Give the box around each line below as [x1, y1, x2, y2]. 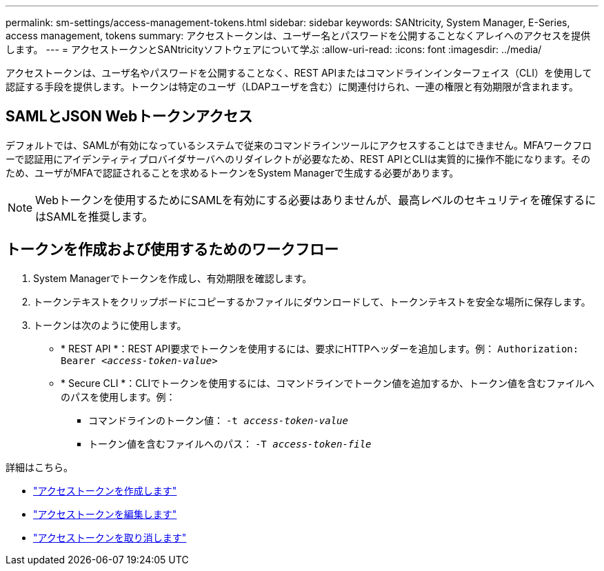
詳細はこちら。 [6, 461, 73, 473]
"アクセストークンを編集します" [33, 508, 177, 520]
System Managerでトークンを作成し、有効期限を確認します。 [33, 272, 312, 284]
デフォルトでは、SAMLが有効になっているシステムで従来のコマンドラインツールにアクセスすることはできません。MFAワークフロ [6, 139, 592, 151]
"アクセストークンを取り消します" [33, 531, 187, 543]
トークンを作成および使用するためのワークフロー [6, 241, 339, 259]
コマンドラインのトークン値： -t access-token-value [88, 414, 348, 426]
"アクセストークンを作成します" [33, 484, 177, 497]
